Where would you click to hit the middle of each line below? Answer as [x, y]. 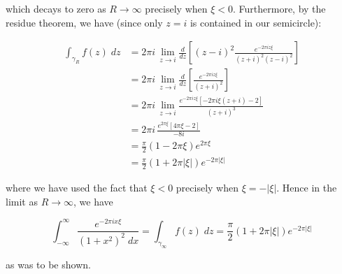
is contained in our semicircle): [256, 22]
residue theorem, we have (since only [84, 22]
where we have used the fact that [77, 188]
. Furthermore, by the [279, 8]
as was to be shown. [48, 264]
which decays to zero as [56, 8]
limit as [22, 201]
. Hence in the [307, 188]
